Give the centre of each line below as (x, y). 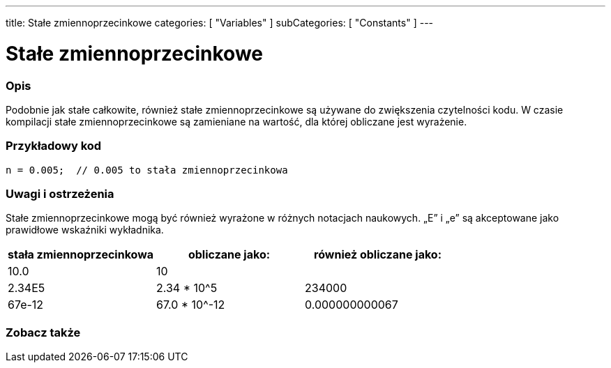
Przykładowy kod (54, 146)
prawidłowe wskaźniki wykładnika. (85, 230)
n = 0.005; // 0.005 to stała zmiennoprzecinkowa (147, 170)
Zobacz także (43, 332)
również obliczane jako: (378, 255)
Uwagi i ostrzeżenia (60, 194)
